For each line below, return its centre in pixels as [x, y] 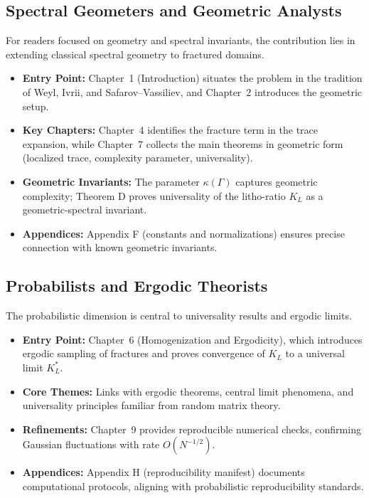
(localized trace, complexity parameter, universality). [138, 158]
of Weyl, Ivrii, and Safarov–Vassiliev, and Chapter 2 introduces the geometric [192, 91]
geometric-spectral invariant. [85, 210]
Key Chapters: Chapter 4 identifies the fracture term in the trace [170, 130]
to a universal [315, 353]
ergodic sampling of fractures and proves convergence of [144, 353]
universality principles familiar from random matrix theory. [151, 405]
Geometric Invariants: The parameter [111, 181]
